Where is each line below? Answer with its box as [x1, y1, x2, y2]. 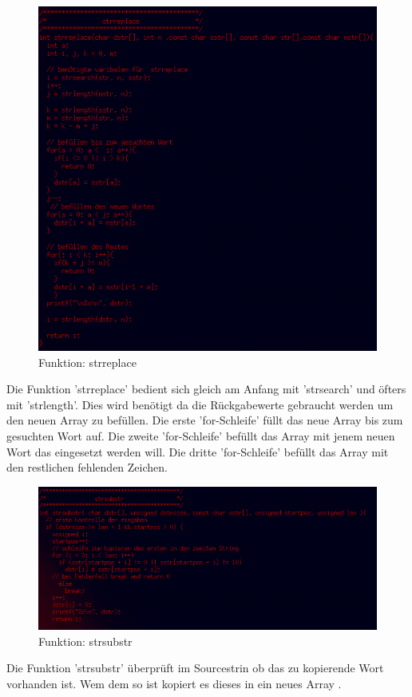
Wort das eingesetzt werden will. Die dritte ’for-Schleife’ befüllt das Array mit [6, 443, 389, 460]
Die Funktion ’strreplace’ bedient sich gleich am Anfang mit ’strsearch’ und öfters [6, 380, 406, 397]
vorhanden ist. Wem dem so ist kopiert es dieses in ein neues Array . [6, 675, 342, 692]
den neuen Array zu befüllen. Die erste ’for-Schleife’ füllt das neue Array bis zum [6, 412, 403, 428]
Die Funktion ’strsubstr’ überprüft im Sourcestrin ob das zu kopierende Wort [6, 659, 384, 676]
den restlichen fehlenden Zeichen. [6, 459, 168, 476]
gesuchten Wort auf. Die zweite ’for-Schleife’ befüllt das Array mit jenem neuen [6, 427, 395, 444]
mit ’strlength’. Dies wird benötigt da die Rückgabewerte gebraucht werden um [6, 396, 394, 412]
